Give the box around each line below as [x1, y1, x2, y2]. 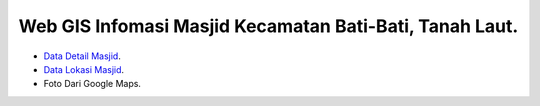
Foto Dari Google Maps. [43, 78, 142, 90]
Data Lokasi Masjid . [43, 63, 125, 75]
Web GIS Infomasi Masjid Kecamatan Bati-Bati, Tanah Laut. [18, 15, 519, 37]
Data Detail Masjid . [43, 50, 122, 62]
